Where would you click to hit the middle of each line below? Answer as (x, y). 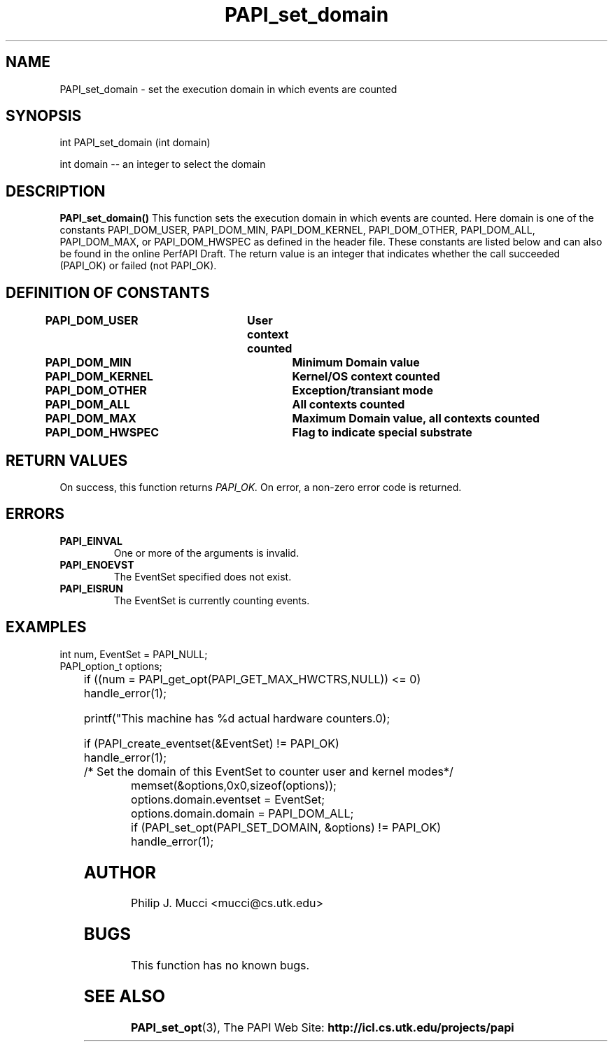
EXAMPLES (46, 627)
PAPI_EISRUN (91, 588)
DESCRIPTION (56, 191)
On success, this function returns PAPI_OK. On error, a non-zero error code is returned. (261, 487)
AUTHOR (120, 872)
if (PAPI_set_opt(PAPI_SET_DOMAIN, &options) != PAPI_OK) (286, 827)
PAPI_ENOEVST (97, 564)
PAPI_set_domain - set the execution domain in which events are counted (228, 89)
